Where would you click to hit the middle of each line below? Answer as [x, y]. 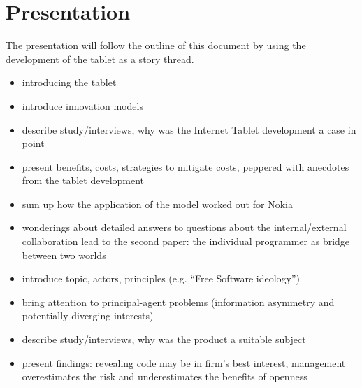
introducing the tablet [69, 82]
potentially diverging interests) [88, 316]
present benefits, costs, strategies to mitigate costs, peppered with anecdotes [186, 166]
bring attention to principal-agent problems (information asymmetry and [178, 302]
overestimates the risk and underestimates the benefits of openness [165, 376]
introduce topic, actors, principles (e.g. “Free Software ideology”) [161, 278]
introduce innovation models [82, 105]
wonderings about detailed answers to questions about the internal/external [184, 227]
